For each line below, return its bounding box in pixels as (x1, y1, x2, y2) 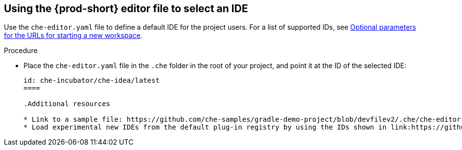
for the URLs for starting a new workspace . (4, 31, 142, 40)
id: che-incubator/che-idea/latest (23, 76, 160, 85)
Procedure (4, 46, 38, 55)
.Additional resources (23, 100, 111, 108)
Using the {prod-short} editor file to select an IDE (4, 2, 248, 15)
